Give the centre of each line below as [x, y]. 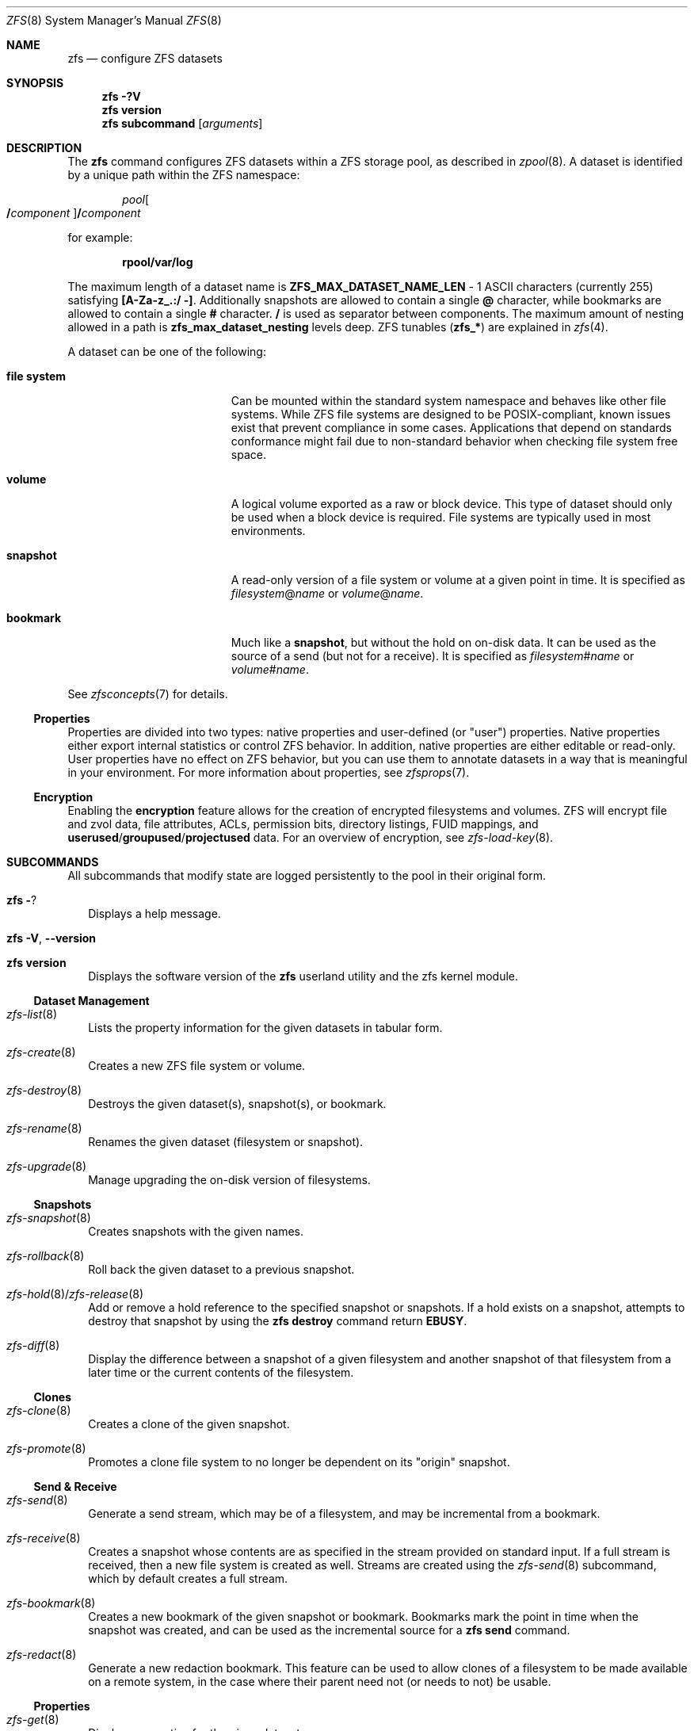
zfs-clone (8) [39, 1410]
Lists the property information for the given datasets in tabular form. [265, 1028]
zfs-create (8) [41, 1052]
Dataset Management [92, 1001]
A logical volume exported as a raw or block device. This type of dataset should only [452, 504]
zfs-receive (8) [44, 1538]
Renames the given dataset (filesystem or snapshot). [226, 1142]
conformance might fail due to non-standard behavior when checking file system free [454, 441]
